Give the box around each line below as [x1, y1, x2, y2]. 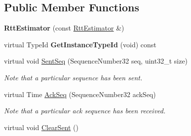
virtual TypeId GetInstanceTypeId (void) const [4, 39, 156, 49]
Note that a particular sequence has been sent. [4, 72, 143, 82]
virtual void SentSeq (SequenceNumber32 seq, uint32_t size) [4, 56, 188, 66]
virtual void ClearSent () [4, 122, 79, 132]
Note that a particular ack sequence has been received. [4, 105, 166, 116]
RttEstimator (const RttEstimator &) [4, 23, 124, 33]
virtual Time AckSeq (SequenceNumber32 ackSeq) [4, 89, 156, 99]
